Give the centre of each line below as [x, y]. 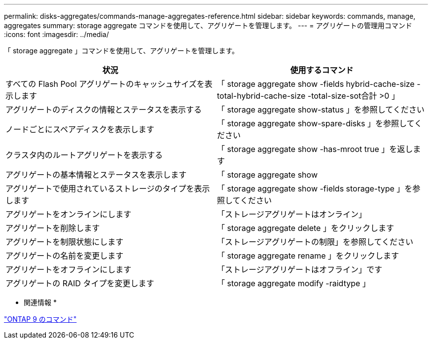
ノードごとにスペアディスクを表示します [80, 129]
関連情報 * [40, 302]
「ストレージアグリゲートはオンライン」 [292, 214]
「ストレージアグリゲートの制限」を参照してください [315, 242]
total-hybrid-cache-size [261, 96]
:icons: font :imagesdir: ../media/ [56, 34]
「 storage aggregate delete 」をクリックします [306, 228]
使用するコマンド [322, 70]
